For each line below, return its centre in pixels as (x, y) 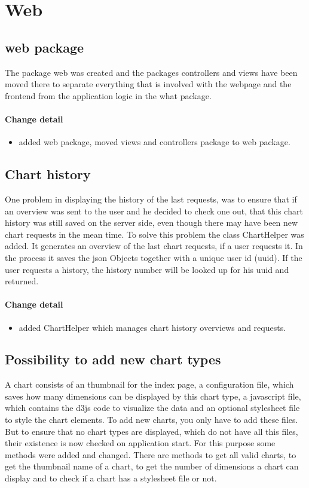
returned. (22, 281)
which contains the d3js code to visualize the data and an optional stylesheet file (152, 408)
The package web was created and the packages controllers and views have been (151, 72)
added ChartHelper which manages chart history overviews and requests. (152, 327)
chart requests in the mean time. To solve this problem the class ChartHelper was (154, 234)
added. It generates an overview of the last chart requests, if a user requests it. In (154, 246)
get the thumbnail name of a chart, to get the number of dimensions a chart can (152, 466)
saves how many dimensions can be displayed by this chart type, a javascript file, (153, 396)
